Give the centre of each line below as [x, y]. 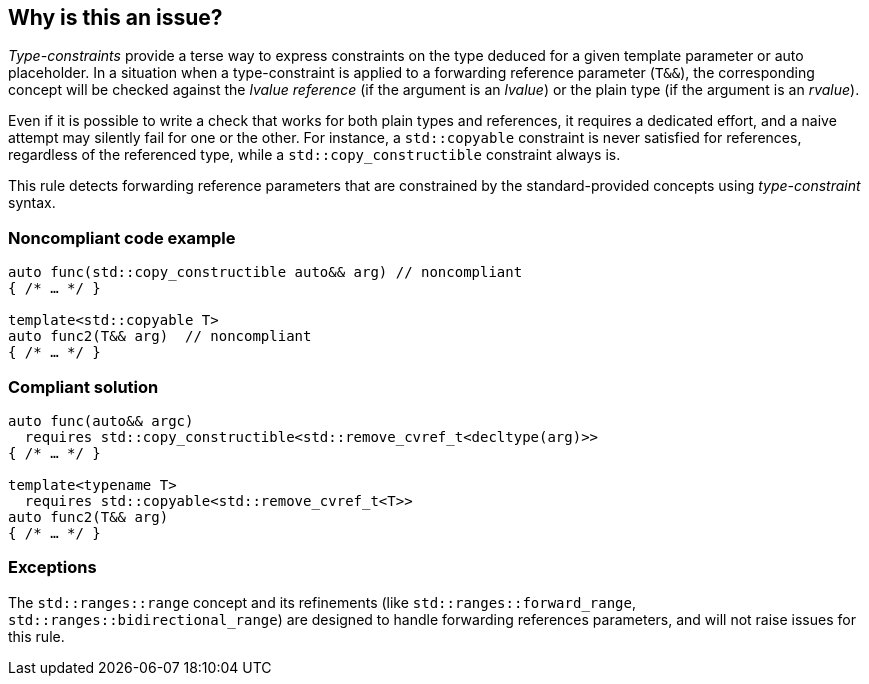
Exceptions [52, 567]
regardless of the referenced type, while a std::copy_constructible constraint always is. [314, 155]
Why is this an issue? [115, 17]
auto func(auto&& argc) [101, 420]
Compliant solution [83, 386]
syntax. [32, 203]
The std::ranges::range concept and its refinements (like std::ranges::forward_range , [322, 602]
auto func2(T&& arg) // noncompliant [160, 336]
